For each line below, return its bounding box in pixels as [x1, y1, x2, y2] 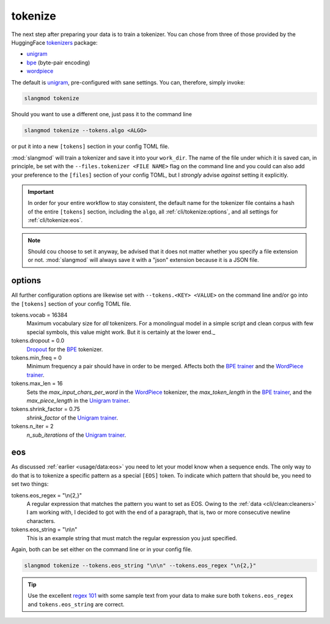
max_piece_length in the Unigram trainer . [26, 396, 130, 404]
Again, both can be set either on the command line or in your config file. [11, 545, 193, 553]
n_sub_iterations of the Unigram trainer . [26, 431, 127, 439]
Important [28, 188, 54, 195]
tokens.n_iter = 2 [11, 423, 54, 430]
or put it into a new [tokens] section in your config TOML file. [11, 143, 170, 150]
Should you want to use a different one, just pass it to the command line [11, 111, 193, 118]
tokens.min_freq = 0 [11, 354, 62, 361]
